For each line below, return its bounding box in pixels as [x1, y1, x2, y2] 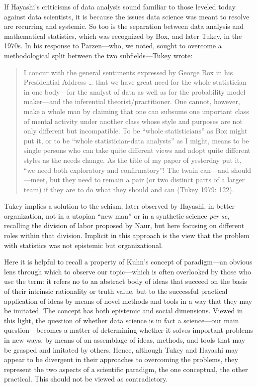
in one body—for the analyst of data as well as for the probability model [23, 86, 246, 97]
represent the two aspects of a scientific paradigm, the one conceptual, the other [4, 364, 248, 374]
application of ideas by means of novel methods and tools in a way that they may [4, 295, 253, 306]
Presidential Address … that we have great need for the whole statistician [23, 77, 247, 87]
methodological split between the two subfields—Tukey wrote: [4, 50, 193, 60]
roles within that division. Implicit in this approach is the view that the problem [4, 230, 250, 241]
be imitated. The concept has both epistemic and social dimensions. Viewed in [4, 305, 243, 316]
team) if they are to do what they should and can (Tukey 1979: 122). [23, 184, 234, 194]
